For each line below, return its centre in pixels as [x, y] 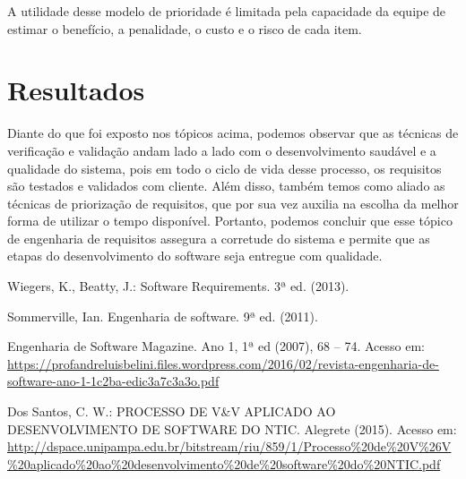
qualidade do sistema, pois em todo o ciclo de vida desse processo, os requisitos [224, 168]
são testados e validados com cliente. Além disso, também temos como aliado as [226, 186]
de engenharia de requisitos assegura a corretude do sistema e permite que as [219, 238]
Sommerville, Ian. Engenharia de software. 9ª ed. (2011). [163, 316]
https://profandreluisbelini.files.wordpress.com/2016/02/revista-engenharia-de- [223, 363]
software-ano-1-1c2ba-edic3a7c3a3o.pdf [113, 381]
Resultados [76, 90]
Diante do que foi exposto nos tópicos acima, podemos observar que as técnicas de [233, 133]
